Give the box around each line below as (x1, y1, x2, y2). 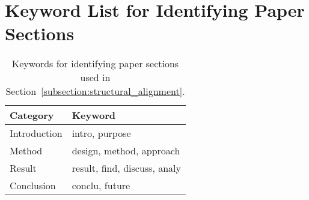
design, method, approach (72, 144, 180, 158)
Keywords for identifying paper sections (11, 56, 179, 71)
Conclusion (10, 178, 56, 193)
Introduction (10, 126, 63, 141)
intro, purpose (72, 126, 131, 141)
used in (80, 70, 111, 85)
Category (10, 108, 54, 123)
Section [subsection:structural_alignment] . (5, 84, 185, 98)
